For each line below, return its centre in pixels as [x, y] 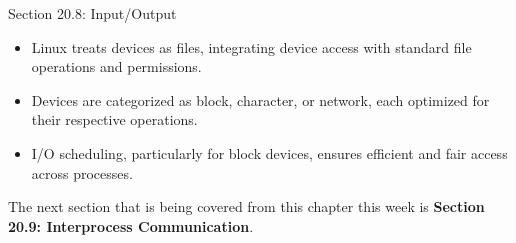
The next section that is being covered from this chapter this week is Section [246, 206]
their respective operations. [114, 119]
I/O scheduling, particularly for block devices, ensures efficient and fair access [269, 152]
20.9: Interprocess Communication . [131, 225]
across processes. [82, 172]
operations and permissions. [116, 66]
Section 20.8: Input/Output [92, 13]
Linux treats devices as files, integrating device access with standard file [251, 46]
